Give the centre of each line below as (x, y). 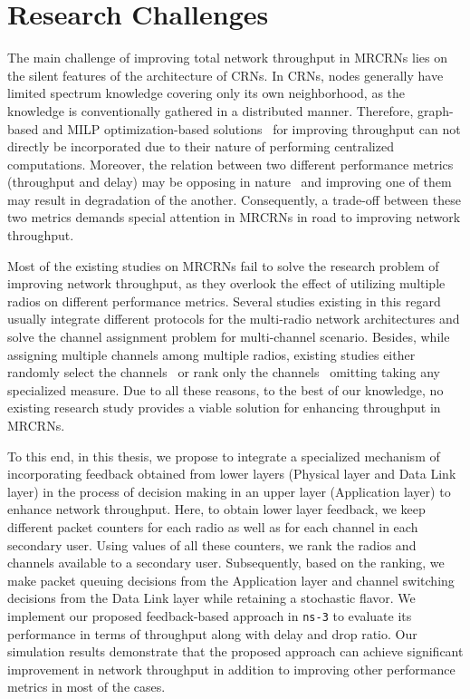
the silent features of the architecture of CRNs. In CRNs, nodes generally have (225, 75)
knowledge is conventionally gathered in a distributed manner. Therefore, (211, 110)
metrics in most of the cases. (86, 687)
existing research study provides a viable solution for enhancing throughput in (224, 408)
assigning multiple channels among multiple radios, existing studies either (211, 354)
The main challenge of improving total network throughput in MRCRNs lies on (228, 58)
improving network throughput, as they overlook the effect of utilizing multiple (226, 283)
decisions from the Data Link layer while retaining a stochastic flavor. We (211, 598)
